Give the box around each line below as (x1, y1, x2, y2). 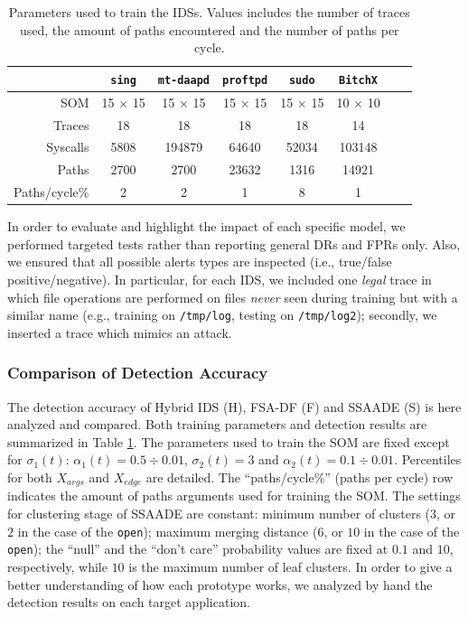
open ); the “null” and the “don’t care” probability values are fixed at (7, 539, 388, 558)
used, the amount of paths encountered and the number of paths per (20, 20, 399, 39)
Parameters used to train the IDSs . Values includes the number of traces (8, 3, 410, 21)
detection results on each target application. (7, 593, 250, 612)
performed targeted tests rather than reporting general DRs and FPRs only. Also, (7, 234, 461, 253)
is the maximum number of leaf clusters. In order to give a (128, 556, 453, 575)
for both (7, 467, 52, 486)
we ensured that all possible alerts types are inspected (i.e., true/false (7, 252, 392, 271)
